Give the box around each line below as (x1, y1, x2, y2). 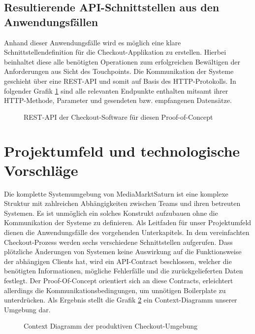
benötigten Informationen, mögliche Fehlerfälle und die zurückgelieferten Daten (4, 266, 243, 276)
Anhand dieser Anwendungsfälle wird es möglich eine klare (4, 37, 181, 47)
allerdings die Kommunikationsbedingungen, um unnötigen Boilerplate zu (4, 285, 226, 295)
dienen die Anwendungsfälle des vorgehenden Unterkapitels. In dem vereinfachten (4, 227, 250, 237)
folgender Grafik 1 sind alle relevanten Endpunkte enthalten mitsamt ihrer (4, 85, 228, 96)
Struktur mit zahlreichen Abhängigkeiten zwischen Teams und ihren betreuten (4, 198, 241, 208)
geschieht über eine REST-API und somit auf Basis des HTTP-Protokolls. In (4, 75, 236, 86)
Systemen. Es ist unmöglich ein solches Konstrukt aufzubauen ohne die (4, 207, 218, 218)
